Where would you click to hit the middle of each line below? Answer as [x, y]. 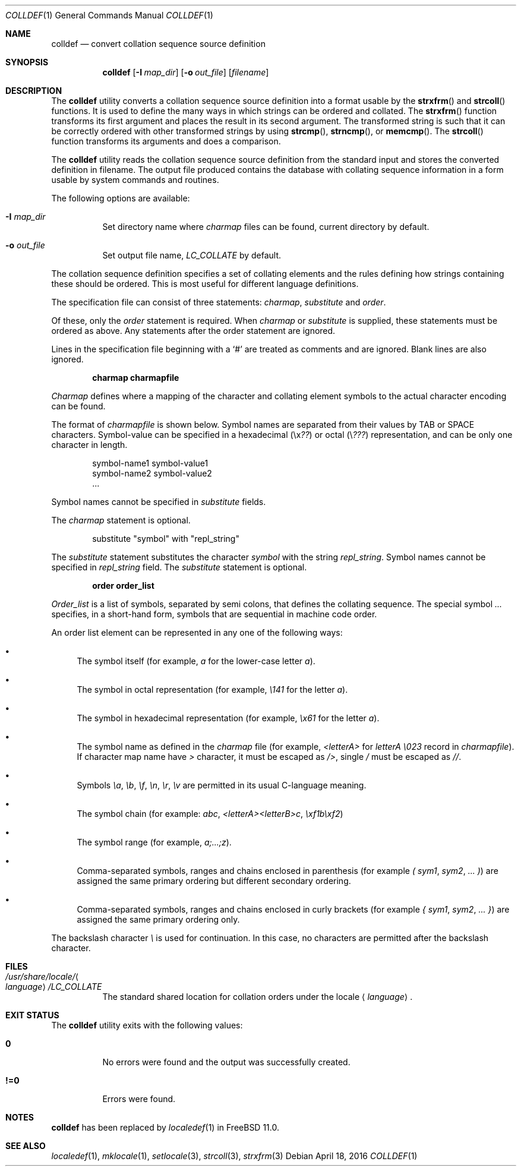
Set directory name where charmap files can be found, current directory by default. [266, 227]
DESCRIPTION [34, 91]
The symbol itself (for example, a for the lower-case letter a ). [196, 661]
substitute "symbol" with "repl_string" [166, 539]
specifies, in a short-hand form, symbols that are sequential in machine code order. [214, 614]
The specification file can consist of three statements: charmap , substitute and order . [219, 302]
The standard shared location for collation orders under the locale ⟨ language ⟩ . [258, 997]
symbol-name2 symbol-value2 [152, 473]
